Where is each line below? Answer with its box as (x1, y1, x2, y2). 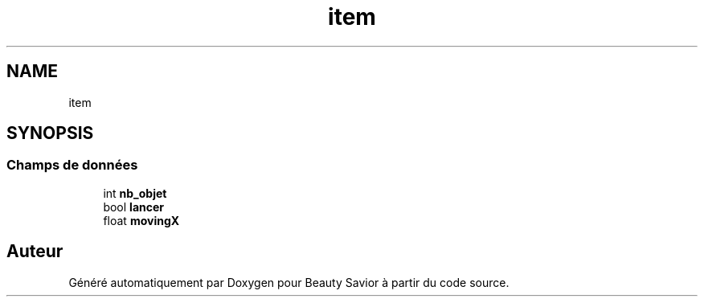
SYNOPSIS (6, 123, 94, 144)
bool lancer (103, 199, 165, 214)
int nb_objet (103, 186, 167, 200)
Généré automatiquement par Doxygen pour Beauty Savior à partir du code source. (68, 275, 510, 289)
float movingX (103, 213, 180, 227)
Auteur (6, 241, 63, 262)
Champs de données (6, 157, 138, 174)
